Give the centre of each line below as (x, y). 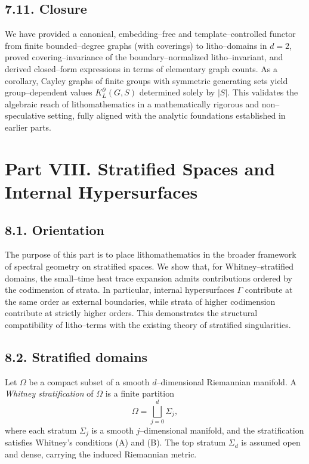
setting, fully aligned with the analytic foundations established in (167, 115)
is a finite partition (140, 393)
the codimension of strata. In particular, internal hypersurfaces (120, 290)
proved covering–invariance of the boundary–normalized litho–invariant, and (144, 57)
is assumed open (271, 442)
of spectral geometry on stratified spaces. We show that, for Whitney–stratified (149, 266)
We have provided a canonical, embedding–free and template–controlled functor (150, 34)
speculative (25, 115)
